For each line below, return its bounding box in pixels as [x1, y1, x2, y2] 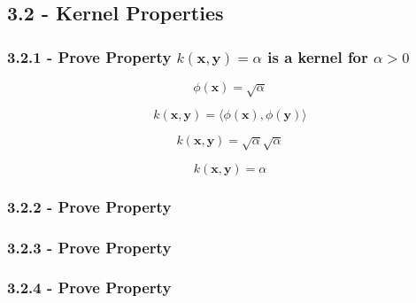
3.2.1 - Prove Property [7, 45, 172, 67]
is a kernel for [267, 45, 368, 67]
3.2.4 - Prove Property [7, 276, 172, 299]
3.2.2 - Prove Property [7, 195, 172, 217]
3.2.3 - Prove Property [7, 236, 172, 258]
